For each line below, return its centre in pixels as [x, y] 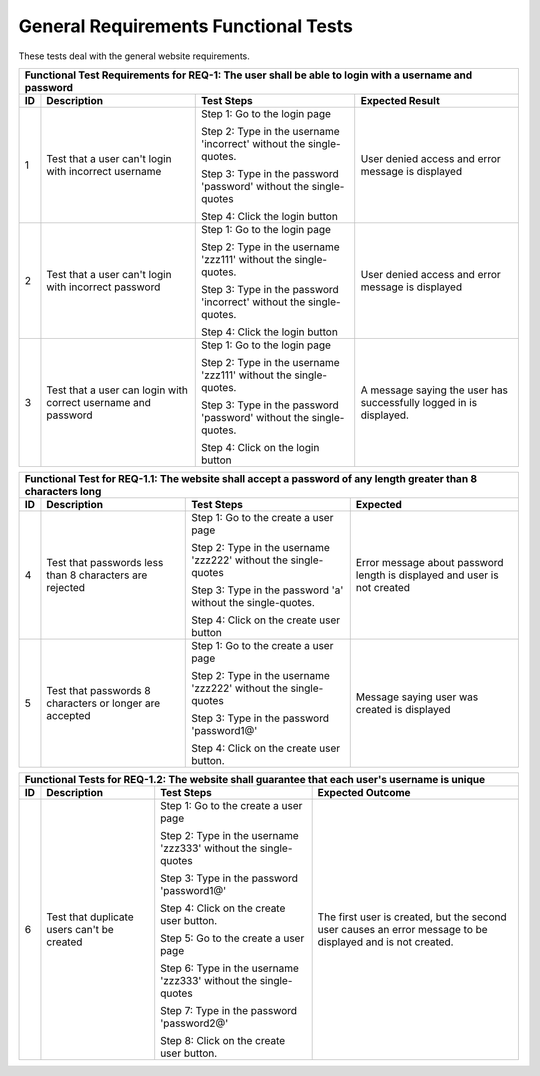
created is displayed [403, 709]
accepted [68, 715]
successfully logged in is [419, 402]
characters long [63, 491]
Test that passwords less [105, 562]
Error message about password [429, 562]
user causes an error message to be [403, 929]
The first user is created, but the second [412, 917]
